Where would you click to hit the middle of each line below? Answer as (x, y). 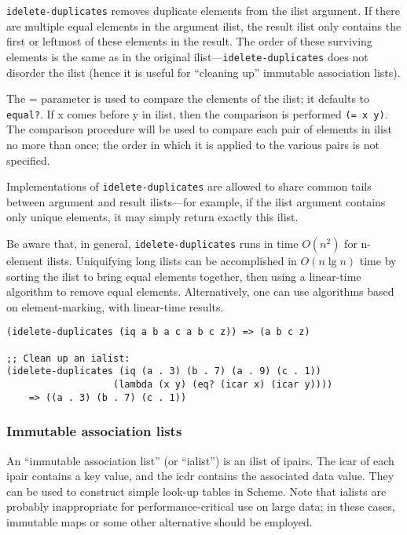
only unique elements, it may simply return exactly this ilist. (152, 217)
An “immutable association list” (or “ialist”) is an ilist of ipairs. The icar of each (200, 460)
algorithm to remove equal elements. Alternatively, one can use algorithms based (200, 291)
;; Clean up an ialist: (68, 358)
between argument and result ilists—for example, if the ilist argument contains (196, 201)
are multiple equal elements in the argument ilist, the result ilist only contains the (204, 25)
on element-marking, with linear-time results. (115, 306)
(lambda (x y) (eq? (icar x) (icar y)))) (223, 384)
